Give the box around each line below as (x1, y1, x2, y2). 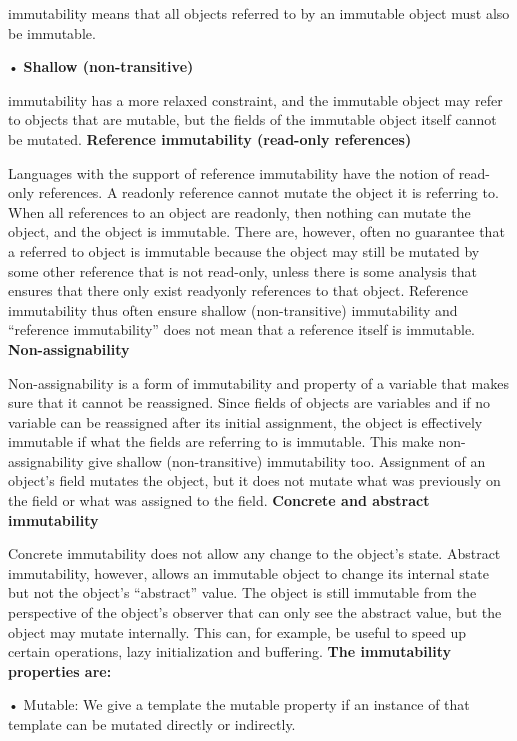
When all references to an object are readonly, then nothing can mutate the (8, 201, 471, 222)
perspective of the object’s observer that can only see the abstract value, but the (8, 602, 502, 623)
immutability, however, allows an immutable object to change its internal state (8, 562, 489, 583)
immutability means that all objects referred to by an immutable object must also (8, 3, 510, 23)
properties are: (8, 660, 112, 681)
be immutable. (8, 22, 96, 43)
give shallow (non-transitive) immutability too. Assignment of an (88, 450, 486, 471)
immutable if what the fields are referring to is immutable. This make (8, 431, 434, 452)
